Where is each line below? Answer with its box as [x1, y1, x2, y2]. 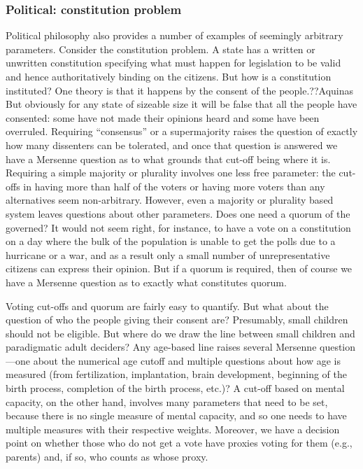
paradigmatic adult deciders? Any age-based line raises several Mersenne [6, 339, 317, 354]
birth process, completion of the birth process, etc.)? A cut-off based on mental [6, 381, 345, 395]
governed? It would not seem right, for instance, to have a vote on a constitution [6, 220, 351, 234]
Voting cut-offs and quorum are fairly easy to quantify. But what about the [6, 298, 329, 313]
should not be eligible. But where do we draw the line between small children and [6, 325, 355, 340]
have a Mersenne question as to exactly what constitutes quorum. [6, 274, 287, 289]
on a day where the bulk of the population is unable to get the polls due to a [6, 234, 336, 248]
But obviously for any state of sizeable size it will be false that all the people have [6, 97, 357, 111]
